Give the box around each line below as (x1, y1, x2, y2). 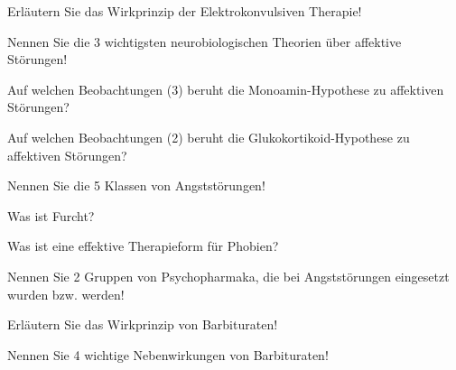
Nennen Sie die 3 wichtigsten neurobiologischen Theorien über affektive (7, 32, 402, 51)
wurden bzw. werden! (7, 284, 125, 303)
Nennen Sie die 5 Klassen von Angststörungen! (7, 176, 265, 195)
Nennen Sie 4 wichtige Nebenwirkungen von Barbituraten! (7, 345, 329, 364)
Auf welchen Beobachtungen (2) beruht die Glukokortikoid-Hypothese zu (7, 127, 410, 146)
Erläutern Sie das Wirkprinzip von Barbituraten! (7, 315, 278, 334)
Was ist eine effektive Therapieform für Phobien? (7, 236, 279, 255)
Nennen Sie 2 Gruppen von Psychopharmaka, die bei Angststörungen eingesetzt (7, 266, 450, 285)
